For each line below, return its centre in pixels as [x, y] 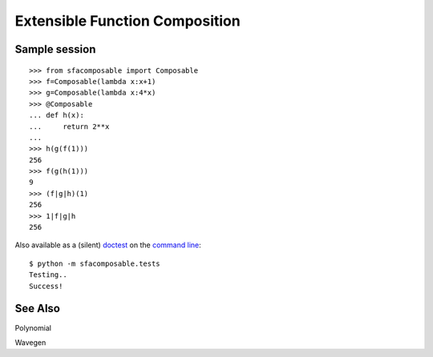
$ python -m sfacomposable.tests [95, 263]
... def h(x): [57, 115]
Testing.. [48, 275]
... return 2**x [69, 126]
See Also [37, 309]
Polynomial [33, 327]
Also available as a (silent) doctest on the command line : [108, 245]
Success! [46, 286]
